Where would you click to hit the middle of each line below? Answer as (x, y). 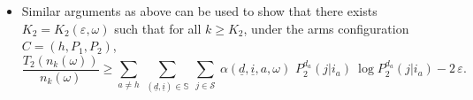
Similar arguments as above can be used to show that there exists (199, 11)
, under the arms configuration (326, 28)
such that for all (158, 28)
